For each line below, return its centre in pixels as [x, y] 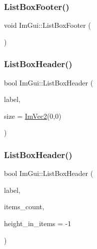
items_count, [24, 207]
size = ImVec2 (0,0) [33, 116]
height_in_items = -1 [38, 223]
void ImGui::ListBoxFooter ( [48, 25]
